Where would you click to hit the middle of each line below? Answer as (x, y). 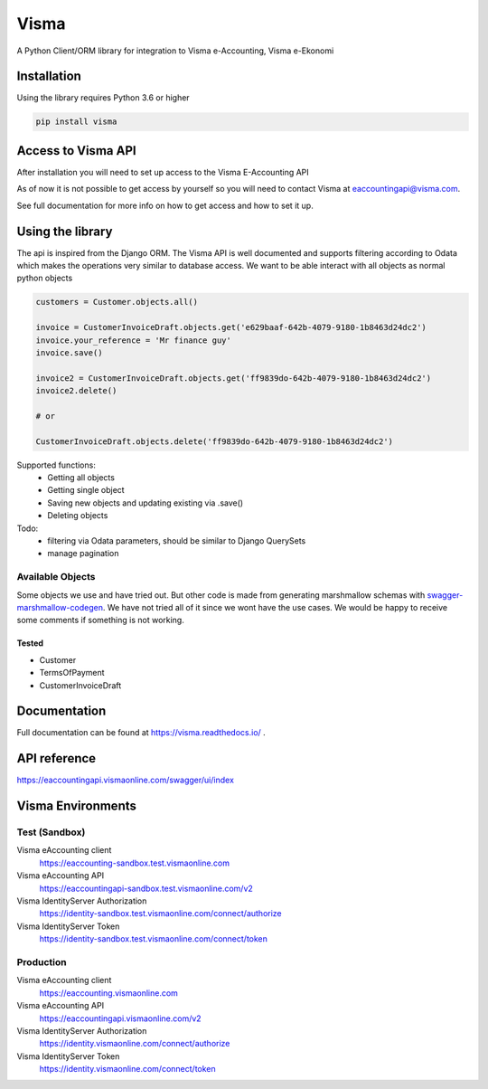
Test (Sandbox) (51, 832)
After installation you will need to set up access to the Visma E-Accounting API (163, 172)
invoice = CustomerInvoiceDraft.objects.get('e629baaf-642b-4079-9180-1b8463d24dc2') (231, 327)
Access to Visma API (76, 151)
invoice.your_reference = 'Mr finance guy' (134, 340)
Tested (30, 643)
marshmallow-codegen (60, 607)
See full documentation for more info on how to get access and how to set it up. (165, 205)
